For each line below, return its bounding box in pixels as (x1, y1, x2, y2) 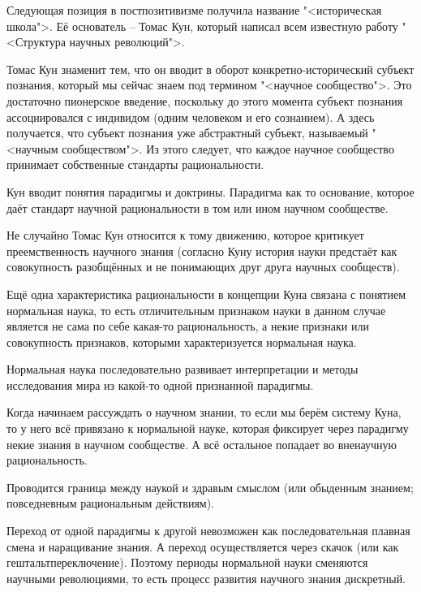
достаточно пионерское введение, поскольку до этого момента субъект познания (6, 92, 403, 109)
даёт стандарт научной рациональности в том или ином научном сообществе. (6, 199, 389, 216)
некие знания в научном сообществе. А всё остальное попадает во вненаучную (6, 435, 397, 452)
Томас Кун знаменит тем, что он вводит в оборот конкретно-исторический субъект (6, 60, 415, 77)
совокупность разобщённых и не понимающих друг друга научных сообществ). (6, 258, 400, 275)
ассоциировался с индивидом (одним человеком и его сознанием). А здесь (6, 108, 375, 125)
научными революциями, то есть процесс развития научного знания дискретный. (6, 569, 406, 586)
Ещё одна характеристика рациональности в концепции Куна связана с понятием (6, 285, 406, 302)
